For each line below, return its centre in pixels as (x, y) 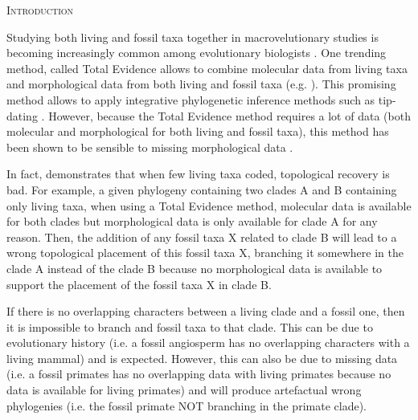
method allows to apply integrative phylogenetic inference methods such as (191, 99)
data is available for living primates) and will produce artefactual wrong (184, 390)
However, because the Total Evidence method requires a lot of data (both (229, 115)
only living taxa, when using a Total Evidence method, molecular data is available (209, 205)
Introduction (40, 10)
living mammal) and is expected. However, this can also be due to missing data (202, 358)
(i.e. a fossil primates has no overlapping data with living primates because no (199, 374)
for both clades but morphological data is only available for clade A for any (192, 221)
